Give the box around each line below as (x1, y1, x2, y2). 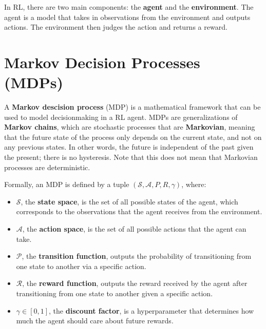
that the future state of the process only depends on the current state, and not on (4, 131, 262, 142)
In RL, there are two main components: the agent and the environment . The (4, 2, 254, 12)
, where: (181, 179, 206, 190)
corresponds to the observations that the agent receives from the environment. (16, 206, 262, 217)
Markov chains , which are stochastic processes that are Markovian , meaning (4, 121, 255, 132)
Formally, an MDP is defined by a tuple (4, 179, 129, 190)
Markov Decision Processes (4, 51, 200, 72)
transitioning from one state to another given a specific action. (16, 288, 213, 298)
